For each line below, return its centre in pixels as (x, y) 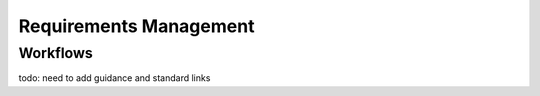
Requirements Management (136, 26)
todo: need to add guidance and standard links (114, 78)
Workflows (56, 53)
